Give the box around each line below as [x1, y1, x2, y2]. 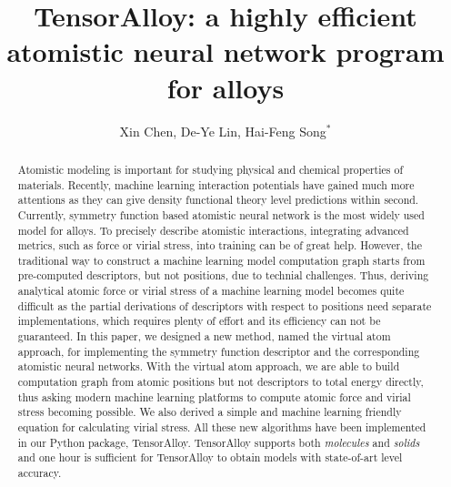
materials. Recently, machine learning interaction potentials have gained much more [17, 177, 415, 192]
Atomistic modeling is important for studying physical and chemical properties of [17, 161, 404, 177]
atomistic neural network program [6, 33, 445, 70]
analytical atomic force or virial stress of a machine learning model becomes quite [17, 283, 405, 299]
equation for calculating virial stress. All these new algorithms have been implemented [17, 420, 426, 435]
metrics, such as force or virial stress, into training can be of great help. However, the [17, 238, 423, 253]
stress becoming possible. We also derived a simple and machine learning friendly [17, 404, 402, 420]
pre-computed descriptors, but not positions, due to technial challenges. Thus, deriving [17, 268, 429, 283]
